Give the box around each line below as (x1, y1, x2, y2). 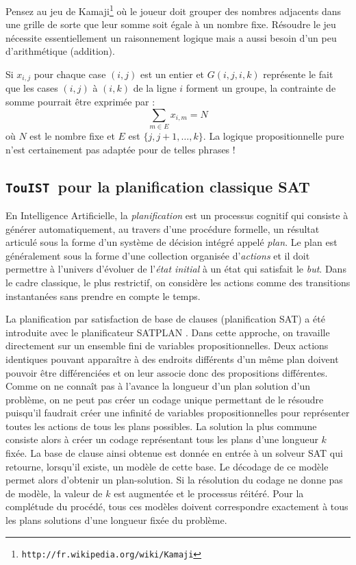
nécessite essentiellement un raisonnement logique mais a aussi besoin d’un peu (5, 30, 337, 45)
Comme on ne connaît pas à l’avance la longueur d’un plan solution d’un (5, 379, 311, 393)
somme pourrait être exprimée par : (5, 95, 155, 109)
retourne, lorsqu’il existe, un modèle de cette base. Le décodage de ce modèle (5, 459, 329, 473)
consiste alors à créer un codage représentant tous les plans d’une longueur (5, 432, 318, 447)
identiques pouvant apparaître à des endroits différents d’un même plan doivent (5, 351, 339, 366)
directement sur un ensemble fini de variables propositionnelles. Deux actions (5, 338, 329, 353)
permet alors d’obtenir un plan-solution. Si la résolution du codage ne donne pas (5, 473, 343, 487)
